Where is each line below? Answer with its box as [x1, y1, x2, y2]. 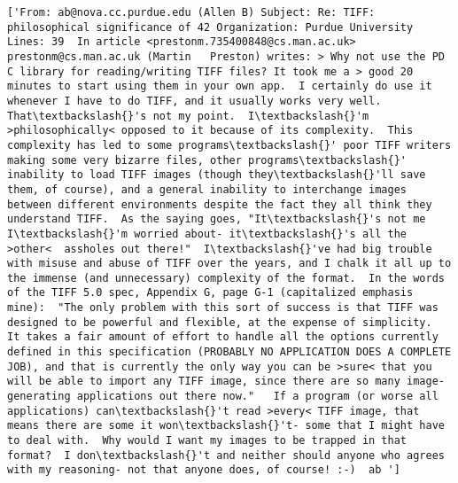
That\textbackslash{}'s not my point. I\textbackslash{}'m [7, 109, 369, 122]
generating [7, 390, 71, 403]
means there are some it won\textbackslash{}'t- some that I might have [7, 419, 445, 432]
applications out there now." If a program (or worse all [76, 390, 439, 403]
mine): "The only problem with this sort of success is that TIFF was [7, 301, 439, 315]
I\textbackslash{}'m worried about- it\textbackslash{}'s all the [7, 227, 408, 240]
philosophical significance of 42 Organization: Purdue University [7, 20, 414, 34]
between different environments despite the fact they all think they [7, 198, 432, 211]
